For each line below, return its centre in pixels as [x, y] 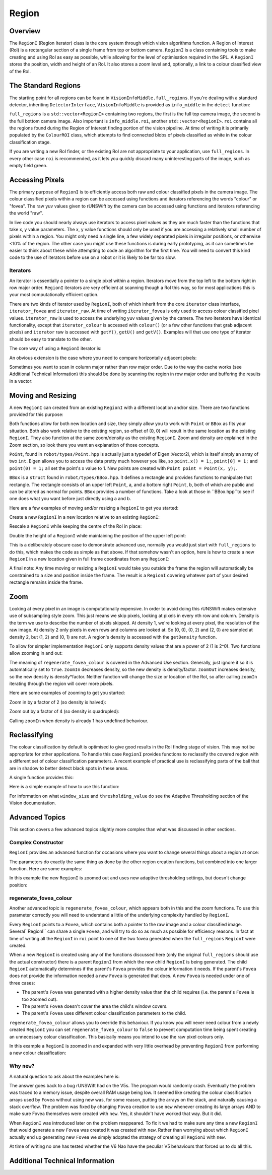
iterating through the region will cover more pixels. [61, 683]
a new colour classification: [38, 1053]
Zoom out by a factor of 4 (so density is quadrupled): [64, 711]
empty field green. [28, 166]
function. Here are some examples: [46, 869]
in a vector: [21, 381]
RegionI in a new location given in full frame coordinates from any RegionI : [89, 559]
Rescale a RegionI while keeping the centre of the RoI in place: [76, 526]
